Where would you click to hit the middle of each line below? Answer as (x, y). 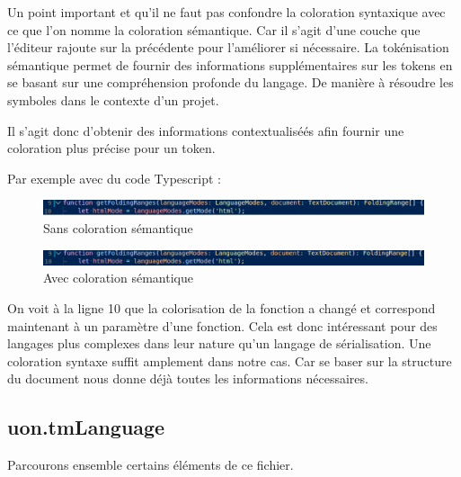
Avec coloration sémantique (118, 278)
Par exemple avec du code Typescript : (114, 178)
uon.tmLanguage (86, 427)
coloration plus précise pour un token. (111, 148)
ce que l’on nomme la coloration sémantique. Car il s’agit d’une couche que (214, 29)
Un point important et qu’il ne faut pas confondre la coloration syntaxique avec (226, 12)
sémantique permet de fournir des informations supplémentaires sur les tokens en (230, 64)
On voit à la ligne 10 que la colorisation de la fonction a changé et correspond (222, 308)
